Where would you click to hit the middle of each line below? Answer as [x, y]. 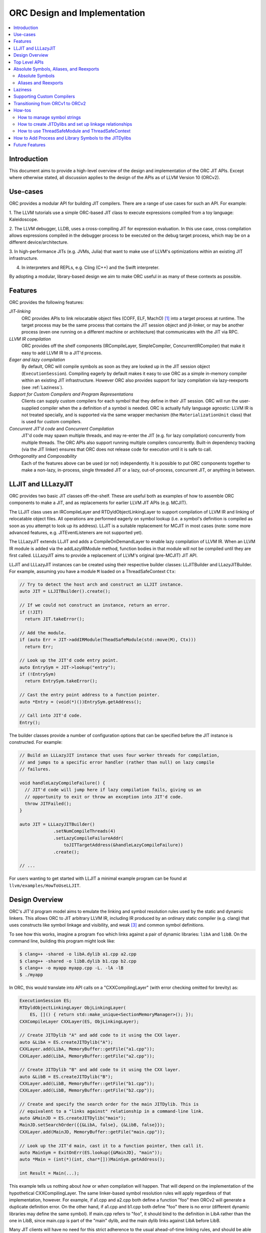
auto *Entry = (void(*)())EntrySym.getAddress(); [81, 702]
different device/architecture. [39, 242]
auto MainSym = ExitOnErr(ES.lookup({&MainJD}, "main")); [91, 1152]
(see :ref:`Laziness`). [42, 387]
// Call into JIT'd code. [51, 716]
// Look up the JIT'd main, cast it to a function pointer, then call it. [112, 1146]
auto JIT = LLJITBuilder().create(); [65, 591]
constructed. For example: [36, 742]
